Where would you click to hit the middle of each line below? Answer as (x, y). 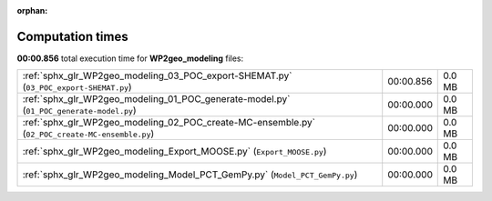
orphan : (32, 10)
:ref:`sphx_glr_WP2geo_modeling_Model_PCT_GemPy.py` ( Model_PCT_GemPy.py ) (190, 175)
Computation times (72, 36)
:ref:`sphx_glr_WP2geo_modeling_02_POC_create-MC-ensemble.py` (169, 123)
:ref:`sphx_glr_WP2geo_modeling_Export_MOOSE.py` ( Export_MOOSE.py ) (174, 152)
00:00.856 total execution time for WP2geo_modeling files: (130, 58)
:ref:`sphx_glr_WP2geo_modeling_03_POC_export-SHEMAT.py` (157, 75)
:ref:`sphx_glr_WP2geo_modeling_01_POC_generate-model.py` (156, 99)
